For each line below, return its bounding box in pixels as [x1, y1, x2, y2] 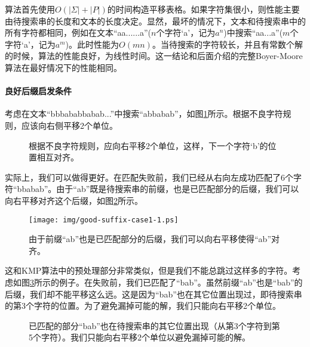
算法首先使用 [5, 3, 55, 15]
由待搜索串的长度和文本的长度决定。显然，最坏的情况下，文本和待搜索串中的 [5, 14, 306, 27]
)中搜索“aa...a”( [223, 26, 283, 39]
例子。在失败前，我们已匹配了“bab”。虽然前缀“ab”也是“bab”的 [59, 275, 303, 288]
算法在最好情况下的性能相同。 [5, 61, 122, 73]
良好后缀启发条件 [5, 85, 72, 97]
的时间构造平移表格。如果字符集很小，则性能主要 [107, 3, 300, 15]
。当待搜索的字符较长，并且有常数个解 [152, 38, 303, 50]
